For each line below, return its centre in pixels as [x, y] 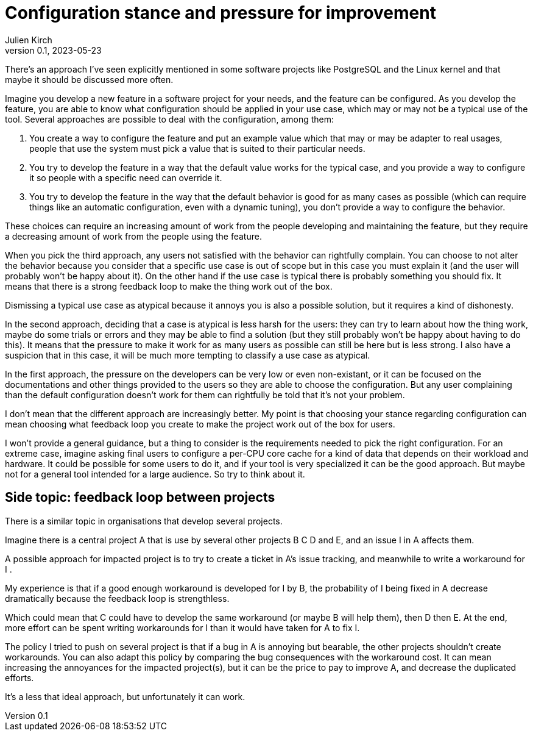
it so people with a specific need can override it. [126, 177]
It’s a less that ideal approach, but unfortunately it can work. [125, 696]
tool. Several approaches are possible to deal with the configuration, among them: [169, 119]
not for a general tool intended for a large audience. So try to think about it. [155, 474]
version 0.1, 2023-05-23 [53, 50]
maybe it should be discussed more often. [89, 79]
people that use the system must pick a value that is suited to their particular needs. [197, 148]
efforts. [19, 677]
